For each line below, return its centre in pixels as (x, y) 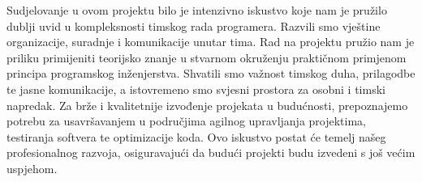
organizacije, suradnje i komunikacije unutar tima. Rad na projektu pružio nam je (211, 42)
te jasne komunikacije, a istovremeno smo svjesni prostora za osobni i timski (196, 89)
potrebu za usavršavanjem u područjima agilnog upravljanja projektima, (186, 121)
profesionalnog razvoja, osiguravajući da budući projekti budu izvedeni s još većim (211, 152)
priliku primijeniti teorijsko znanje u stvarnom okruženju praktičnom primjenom (207, 57)
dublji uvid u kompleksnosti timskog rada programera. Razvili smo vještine (194, 25)
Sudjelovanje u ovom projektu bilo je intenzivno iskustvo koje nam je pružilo (197, 10)
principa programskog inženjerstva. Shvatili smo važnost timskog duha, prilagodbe (211, 73)
